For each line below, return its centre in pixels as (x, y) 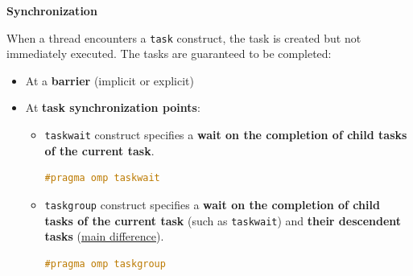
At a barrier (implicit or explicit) (109, 80)
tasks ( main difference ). (104, 236)
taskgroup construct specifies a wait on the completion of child (212, 204)
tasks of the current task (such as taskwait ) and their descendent (223, 220)
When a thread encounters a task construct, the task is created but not (184, 37)
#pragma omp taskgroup (105, 264)
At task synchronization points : (113, 107)
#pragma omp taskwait (102, 178)
